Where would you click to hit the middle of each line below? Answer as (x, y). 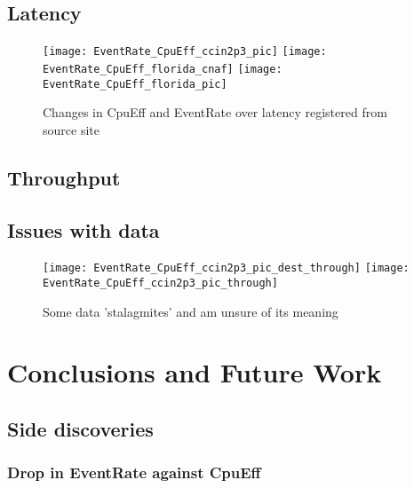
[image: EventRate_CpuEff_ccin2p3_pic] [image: (185, 52)
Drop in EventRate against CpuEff (134, 472)
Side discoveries (80, 429)
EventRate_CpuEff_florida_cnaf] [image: (163, 69)
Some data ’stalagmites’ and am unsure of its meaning (191, 311)
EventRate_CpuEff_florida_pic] (135, 84)
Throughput (64, 177)
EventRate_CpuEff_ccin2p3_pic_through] (160, 283)
